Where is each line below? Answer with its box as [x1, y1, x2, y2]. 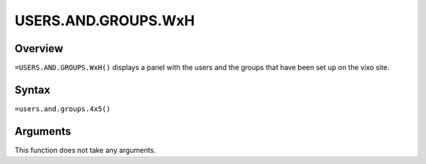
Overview [14, 42, 64, 55]
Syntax [14, 83, 50, 96]
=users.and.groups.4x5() [14, 104, 110, 114]
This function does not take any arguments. [14, 145, 157, 155]
